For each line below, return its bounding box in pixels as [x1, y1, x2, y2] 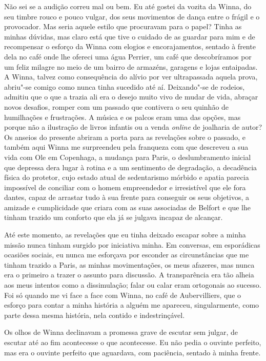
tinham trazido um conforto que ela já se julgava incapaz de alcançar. [4, 212, 223, 223]
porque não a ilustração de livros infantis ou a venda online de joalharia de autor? [4, 122, 262, 132]
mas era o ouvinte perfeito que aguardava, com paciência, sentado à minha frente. [4, 347, 261, 357]
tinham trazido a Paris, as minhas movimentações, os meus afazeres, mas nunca [4, 259, 255, 270]
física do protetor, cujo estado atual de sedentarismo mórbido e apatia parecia [4, 172, 249, 183]
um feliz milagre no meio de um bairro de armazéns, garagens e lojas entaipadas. [4, 61, 258, 72]
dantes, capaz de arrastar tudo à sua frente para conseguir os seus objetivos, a [4, 192, 249, 203]
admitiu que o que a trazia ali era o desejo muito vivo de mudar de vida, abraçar [4, 91, 258, 102]
